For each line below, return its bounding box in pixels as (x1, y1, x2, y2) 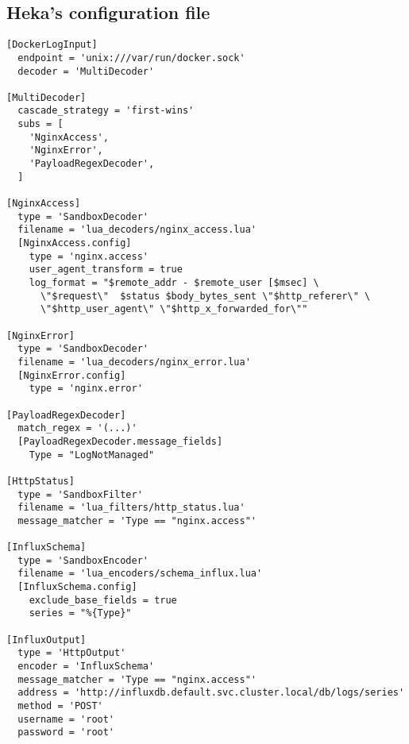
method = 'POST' (17, 700, 103, 712)
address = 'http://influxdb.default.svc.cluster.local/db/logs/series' (17, 687, 405, 699)
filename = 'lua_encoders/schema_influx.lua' (17, 568, 263, 580)
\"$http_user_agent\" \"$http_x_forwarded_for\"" (40, 303, 308, 315)
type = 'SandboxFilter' (17, 488, 143, 500)
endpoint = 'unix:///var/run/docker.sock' (17, 52, 245, 64)
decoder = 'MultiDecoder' (17, 65, 155, 77)
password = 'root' (17, 727, 115, 738)
